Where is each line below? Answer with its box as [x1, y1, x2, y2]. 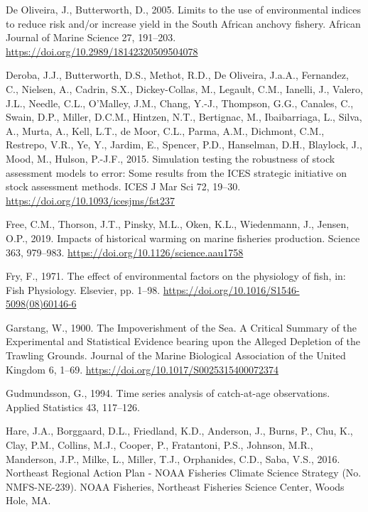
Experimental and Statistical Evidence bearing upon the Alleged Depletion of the [6, 334, 360, 349]
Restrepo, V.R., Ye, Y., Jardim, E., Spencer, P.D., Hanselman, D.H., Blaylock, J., [6, 137, 362, 152]
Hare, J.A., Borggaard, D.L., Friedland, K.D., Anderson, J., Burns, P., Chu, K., [6, 423, 353, 438]
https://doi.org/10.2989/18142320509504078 [6, 43, 198, 58]
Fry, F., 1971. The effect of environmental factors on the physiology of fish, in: [6, 268, 346, 283]
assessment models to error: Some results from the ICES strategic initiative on [6, 165, 347, 180]
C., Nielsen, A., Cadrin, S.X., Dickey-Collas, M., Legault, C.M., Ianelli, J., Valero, [6, 81, 363, 96]
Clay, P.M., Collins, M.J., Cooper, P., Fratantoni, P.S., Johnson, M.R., [6, 437, 313, 452]
